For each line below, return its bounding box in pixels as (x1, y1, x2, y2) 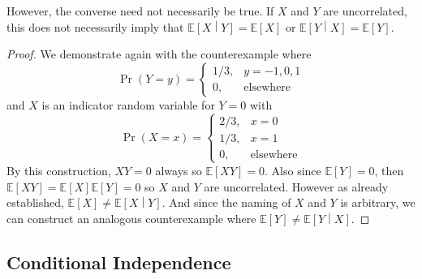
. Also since (265, 161, 321, 178)
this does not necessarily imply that (6, 18, 184, 35)
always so (155, 161, 202, 178)
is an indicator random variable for (41, 96, 215, 113)
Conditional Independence (6, 249, 231, 274)
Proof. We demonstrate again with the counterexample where (6, 45, 312, 62)
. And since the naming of (161, 194, 291, 211)
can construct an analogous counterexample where (6, 209, 256, 226)
